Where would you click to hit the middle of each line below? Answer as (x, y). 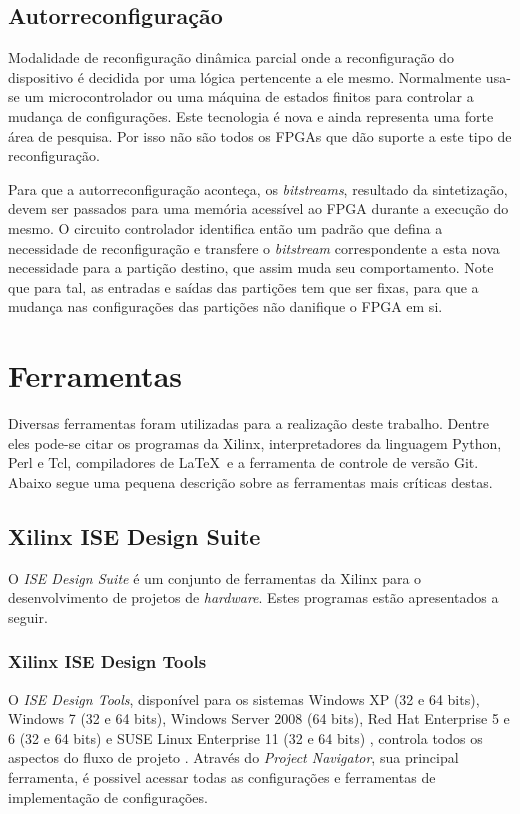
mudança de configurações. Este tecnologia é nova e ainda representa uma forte (251, 115)
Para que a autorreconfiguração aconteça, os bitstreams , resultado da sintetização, (258, 188)
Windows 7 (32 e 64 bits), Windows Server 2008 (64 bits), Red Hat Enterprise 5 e (259, 718)
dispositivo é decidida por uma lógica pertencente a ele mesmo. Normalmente (245, 76)
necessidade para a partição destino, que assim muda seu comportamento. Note (251, 267)
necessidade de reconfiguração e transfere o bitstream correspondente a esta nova (254, 247)
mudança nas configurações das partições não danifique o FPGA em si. (225, 306)
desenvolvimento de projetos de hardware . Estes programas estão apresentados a (253, 597)
